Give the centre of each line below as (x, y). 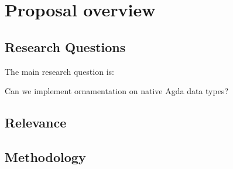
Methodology (45, 156)
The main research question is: (59, 71)
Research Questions (65, 46)
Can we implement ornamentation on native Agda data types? (117, 91)
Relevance (36, 123)
